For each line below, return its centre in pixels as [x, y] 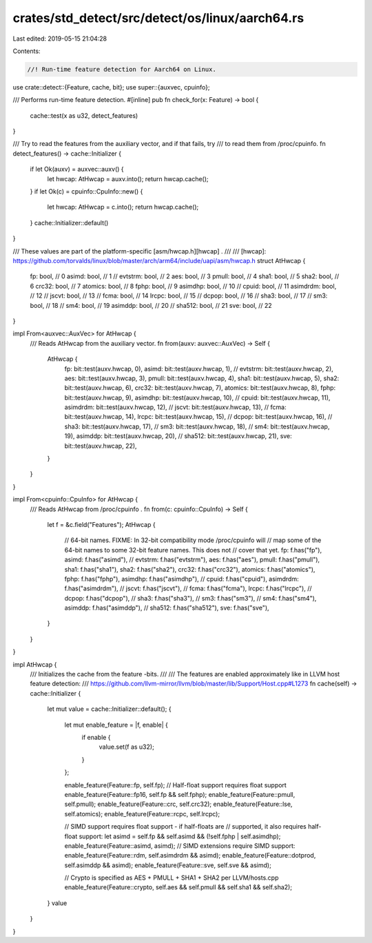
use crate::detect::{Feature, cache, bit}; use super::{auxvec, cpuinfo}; [111, 87]
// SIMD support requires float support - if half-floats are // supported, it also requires [185, 827]
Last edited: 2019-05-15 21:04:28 [60, 39]
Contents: [27, 51]
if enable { [96, 737]
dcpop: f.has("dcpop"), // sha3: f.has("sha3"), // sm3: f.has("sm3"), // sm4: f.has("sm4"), [190, 598]
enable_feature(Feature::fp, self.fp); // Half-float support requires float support [176, 785]
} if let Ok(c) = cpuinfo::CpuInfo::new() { [86, 191]
